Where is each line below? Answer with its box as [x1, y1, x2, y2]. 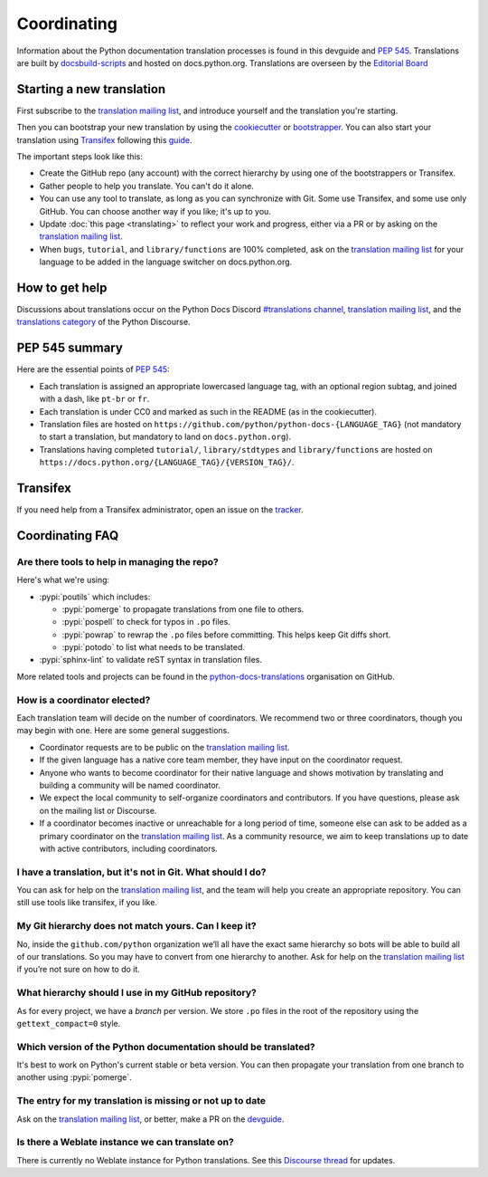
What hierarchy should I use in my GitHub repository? [16, 987, 257, 1000]
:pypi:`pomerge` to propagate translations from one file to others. [61, 603, 305, 615]
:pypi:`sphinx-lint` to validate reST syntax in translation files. [39, 655, 262, 665]
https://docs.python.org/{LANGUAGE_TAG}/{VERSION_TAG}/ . [39, 457, 295, 468]
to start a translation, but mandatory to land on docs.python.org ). [39, 431, 292, 443]
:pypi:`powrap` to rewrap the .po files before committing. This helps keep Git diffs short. [61, 629, 391, 640]
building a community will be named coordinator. [39, 780, 221, 790]
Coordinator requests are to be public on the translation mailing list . [39, 742, 290, 752]
